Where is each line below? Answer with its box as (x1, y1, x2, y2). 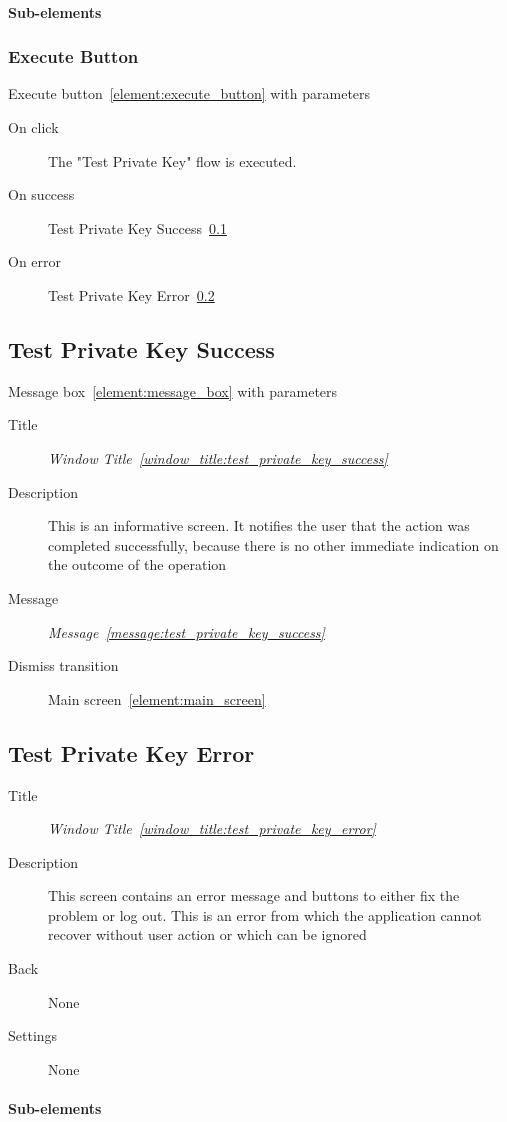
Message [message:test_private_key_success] (48, 621, 325, 642)
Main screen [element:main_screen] (48, 688, 266, 709)
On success (8, 184, 75, 205)
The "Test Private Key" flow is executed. (48, 150, 297, 171)
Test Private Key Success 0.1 (48, 217, 227, 238)
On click (8, 117, 59, 137)
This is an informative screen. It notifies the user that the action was (48, 515, 470, 536)
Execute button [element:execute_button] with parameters (8, 83, 371, 104)
